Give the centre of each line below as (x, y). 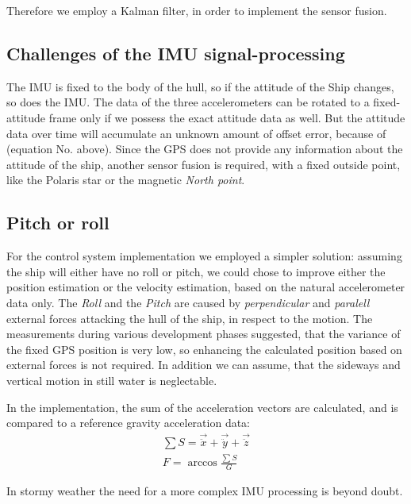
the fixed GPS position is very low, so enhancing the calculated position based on (204, 349)
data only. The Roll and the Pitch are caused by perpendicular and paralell (188, 302)
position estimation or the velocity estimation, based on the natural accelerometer (206, 287)
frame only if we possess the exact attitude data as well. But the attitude (227, 117)
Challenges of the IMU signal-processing (176, 53)
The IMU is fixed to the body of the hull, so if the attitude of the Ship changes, (200, 86)
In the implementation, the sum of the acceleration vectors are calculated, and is (202, 407)
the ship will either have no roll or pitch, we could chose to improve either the (196, 271)
